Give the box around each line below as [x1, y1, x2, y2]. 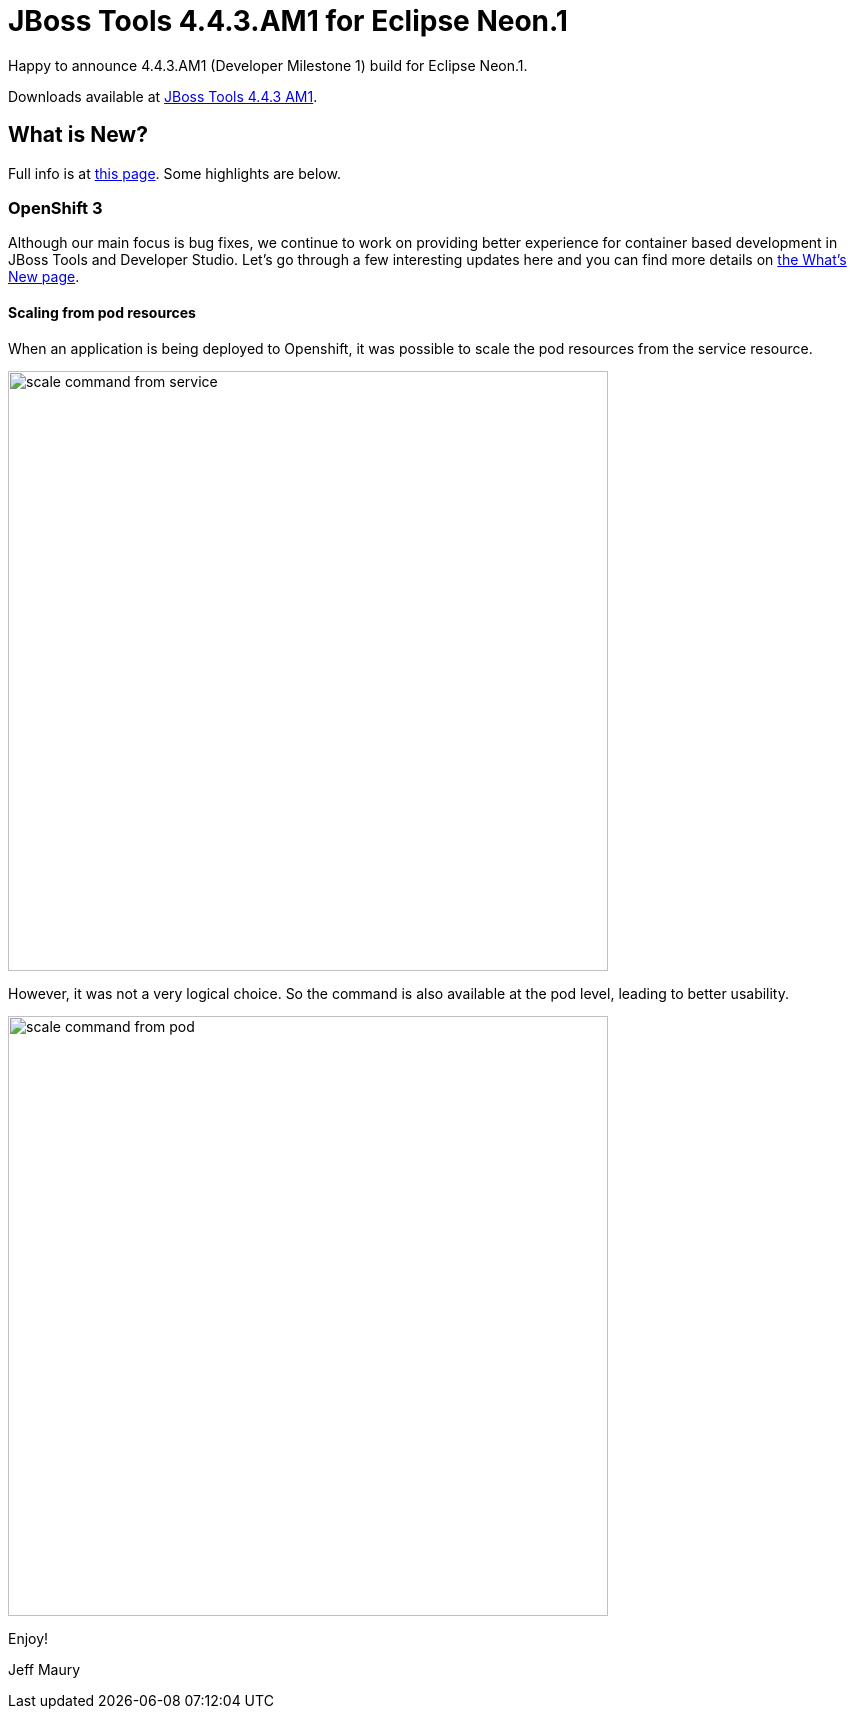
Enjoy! [8, 1629, 49, 1647]
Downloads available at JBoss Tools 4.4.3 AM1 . [8, 87, 318, 105]
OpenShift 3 [8, 197, 103, 218]
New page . [8, 268, 80, 286]
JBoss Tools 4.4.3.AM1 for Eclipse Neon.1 [8, 4, 568, 38]
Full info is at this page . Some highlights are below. [8, 164, 341, 182]
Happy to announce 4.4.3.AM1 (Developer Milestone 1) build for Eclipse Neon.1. [8, 56, 528, 74]
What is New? [8, 122, 148, 148]
